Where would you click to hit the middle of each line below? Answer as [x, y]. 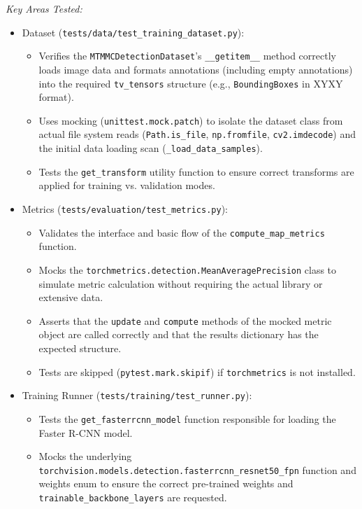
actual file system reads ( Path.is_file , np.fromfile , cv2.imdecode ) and [197, 134]
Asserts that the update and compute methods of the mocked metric [185, 320]
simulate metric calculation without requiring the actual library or [181, 283]
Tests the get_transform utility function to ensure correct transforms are [196, 171]
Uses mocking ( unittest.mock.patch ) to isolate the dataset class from [191, 120]
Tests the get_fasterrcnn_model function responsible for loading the [187, 418]
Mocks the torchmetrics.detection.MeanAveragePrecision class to [188, 269]
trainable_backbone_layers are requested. [133, 497]
